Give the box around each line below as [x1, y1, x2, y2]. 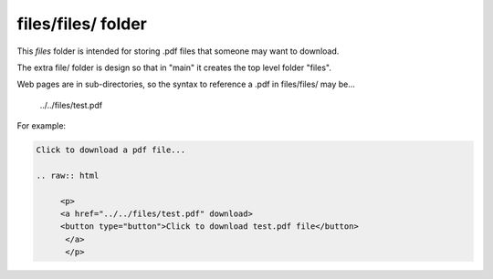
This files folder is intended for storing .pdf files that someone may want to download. [16, 46, 340, 57]
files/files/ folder [16, 14, 148, 34]
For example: [16, 120, 67, 131]
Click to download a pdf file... [36, 145, 186, 155]
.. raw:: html [36, 170, 100, 181]
